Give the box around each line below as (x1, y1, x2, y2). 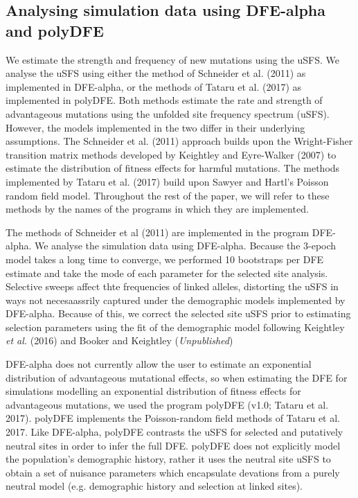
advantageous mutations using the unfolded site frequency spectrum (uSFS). (6, 106, 330, 121)
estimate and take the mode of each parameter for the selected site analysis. (6, 265, 328, 280)
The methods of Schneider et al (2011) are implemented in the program (6, 224, 310, 239)
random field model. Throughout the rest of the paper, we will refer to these (6, 188, 330, 202)
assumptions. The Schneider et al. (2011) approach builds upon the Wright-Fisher (6, 134, 353, 148)
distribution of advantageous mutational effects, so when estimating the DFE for (6, 370, 348, 384)
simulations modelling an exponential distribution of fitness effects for (6, 384, 301, 398)
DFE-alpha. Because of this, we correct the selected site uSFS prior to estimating (6, 306, 351, 321)
